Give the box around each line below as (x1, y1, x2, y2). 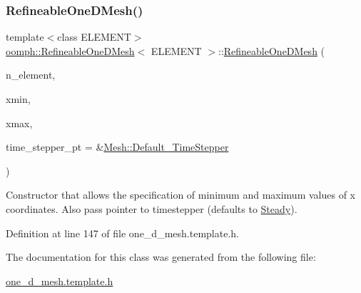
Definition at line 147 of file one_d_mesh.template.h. (6, 225, 239, 240)
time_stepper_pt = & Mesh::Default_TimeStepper (6, 139, 229, 154)
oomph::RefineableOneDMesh (6, 43, 135, 58)
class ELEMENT (57, 29, 131, 44)
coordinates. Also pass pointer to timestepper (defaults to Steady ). (6, 201, 298, 216)
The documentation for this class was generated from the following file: (6, 249, 316, 264)
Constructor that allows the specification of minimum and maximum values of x (6, 187, 355, 202)
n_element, (6, 67, 56, 82)
